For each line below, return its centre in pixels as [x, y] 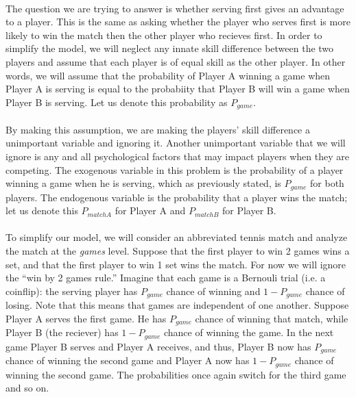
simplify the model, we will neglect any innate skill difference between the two [170, 48]
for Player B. [249, 210]
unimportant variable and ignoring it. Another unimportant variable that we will [176, 143]
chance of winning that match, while [272, 318]
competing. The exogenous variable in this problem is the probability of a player [175, 169]
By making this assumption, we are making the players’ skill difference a [158, 129]
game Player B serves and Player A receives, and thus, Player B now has [158, 346]
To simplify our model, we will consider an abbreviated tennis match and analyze [177, 237]
